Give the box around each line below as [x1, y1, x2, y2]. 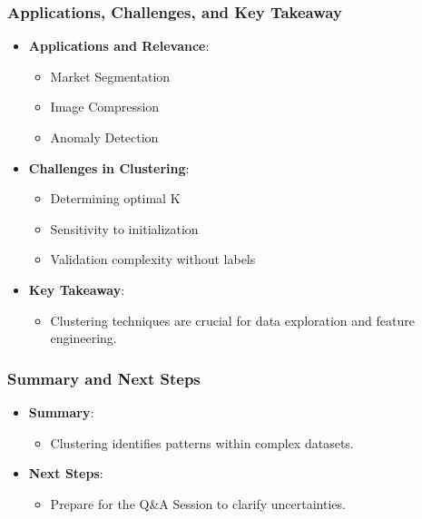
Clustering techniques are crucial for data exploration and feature [50, 310, 415, 329]
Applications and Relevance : [28, 36, 210, 55]
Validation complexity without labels [50, 250, 256, 269]
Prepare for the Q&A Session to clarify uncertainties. [50, 494, 346, 513]
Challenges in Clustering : [28, 158, 190, 177]
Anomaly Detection [50, 128, 159, 146]
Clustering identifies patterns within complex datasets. [50, 433, 354, 452]
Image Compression [50, 97, 160, 116]
